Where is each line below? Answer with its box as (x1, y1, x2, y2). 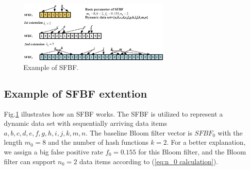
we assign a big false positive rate (4, 146, 103, 156)
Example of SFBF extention (4, 85, 147, 101)
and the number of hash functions (48, 137, 149, 147)
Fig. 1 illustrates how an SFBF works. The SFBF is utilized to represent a (4, 108, 223, 119)
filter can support (4, 156, 56, 166)
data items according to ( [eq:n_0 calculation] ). (79, 156, 218, 166)
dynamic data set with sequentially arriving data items (4, 118, 167, 128)
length (4, 137, 23, 147)
